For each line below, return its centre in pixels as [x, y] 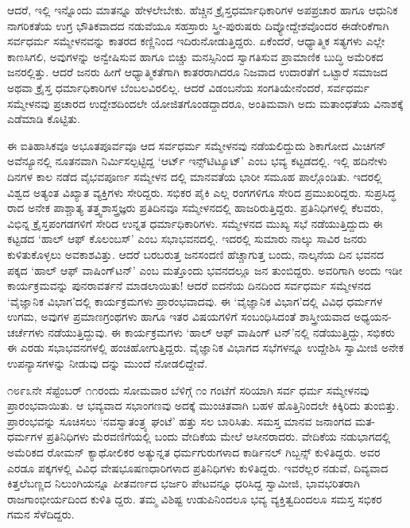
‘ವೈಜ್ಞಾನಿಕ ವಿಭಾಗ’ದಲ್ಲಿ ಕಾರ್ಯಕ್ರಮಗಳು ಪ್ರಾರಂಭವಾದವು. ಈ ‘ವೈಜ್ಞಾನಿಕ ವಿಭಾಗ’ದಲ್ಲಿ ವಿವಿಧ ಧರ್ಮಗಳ [195, 301]
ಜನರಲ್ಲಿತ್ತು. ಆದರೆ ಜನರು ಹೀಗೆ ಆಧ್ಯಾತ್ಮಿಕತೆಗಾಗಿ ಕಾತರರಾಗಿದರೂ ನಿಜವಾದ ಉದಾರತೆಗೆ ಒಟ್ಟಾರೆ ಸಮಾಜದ [197, 72]
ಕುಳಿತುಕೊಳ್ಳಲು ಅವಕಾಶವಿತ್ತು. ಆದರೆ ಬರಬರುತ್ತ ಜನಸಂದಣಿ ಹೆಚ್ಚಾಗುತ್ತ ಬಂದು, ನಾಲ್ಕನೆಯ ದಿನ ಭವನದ [196, 254]
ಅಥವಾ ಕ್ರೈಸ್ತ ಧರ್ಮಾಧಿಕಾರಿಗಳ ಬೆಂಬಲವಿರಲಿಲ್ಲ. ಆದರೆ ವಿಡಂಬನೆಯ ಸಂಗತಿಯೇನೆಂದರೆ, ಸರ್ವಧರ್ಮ [189, 87]
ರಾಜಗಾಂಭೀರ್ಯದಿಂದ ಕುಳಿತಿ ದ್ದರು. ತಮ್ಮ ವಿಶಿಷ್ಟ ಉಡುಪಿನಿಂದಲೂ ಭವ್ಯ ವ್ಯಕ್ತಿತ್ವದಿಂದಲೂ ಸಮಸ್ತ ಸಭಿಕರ [195, 498]
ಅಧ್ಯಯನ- [373, 316]
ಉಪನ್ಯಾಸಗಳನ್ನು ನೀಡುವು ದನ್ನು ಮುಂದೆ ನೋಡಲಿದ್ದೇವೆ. [108, 363]
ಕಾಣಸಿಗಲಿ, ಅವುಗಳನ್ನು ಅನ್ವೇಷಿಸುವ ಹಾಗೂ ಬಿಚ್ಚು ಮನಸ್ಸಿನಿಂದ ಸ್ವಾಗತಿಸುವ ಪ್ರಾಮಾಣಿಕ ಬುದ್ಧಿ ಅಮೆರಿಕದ [195, 56]
